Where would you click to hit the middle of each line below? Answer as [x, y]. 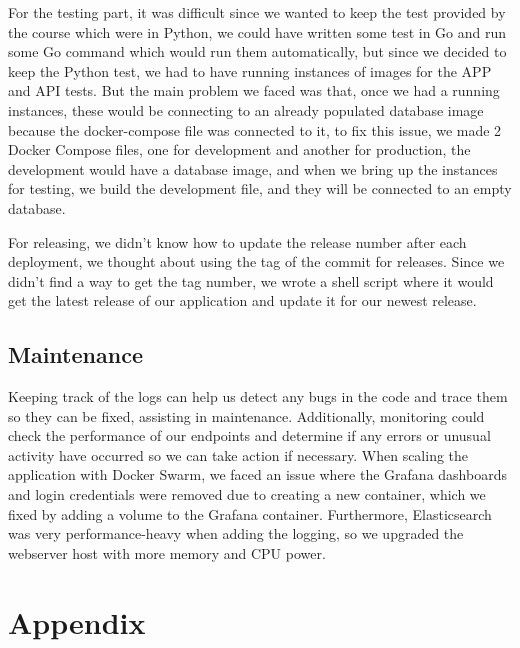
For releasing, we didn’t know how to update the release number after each [237, 241]
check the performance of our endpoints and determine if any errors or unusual [249, 435]
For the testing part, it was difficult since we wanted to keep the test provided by [257, 12]
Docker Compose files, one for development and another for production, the [239, 149]
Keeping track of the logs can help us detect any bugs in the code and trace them [258, 396]
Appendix [77, 621]
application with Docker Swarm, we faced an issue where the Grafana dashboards [257, 474]
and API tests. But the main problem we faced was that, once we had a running [254, 90]
